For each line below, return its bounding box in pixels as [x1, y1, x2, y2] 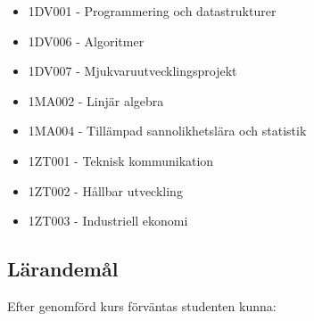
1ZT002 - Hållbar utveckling [28, 181, 183, 200]
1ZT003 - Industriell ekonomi [28, 211, 188, 230]
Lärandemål [7, 255, 119, 283]
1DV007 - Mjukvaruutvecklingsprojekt [28, 62, 237, 80]
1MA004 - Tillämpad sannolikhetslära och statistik [28, 121, 307, 140]
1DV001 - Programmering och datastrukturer [28, 2, 277, 20]
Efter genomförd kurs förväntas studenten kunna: [7, 296, 277, 315]
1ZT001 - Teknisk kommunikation [28, 151, 214, 169]
